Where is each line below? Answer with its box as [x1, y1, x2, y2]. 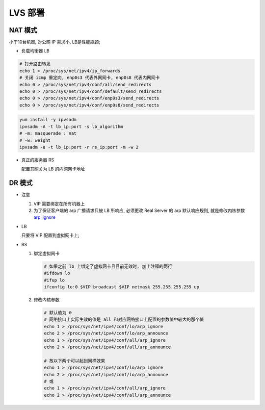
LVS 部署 [9, 7, 45, 18]
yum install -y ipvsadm [19, 117, 77, 123]
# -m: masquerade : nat [19, 130, 77, 136]
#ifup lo [44, 277, 65, 283]
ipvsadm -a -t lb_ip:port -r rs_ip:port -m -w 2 [19, 144, 139, 150]
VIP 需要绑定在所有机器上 [33, 201, 85, 206]
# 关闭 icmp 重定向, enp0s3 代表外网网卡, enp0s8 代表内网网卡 [19, 75, 160, 80]
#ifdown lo [44, 270, 70, 276]
